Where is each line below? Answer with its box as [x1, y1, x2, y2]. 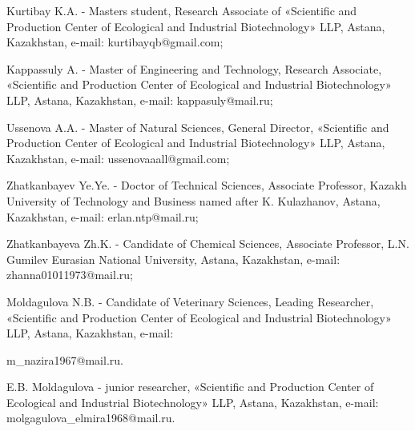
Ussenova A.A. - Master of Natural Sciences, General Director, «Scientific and [6, 118, 389, 135]
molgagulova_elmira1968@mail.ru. [6, 409, 175, 426]
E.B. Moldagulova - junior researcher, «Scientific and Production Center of [6, 378, 374, 395]
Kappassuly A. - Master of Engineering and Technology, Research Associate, [6, 60, 382, 77]
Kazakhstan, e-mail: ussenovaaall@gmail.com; [6, 150, 230, 166]
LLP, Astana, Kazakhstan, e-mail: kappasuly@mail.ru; [6, 91, 273, 108]
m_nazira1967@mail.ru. [6, 351, 123, 368]
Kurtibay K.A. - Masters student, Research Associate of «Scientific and [6, 2, 357, 18]
